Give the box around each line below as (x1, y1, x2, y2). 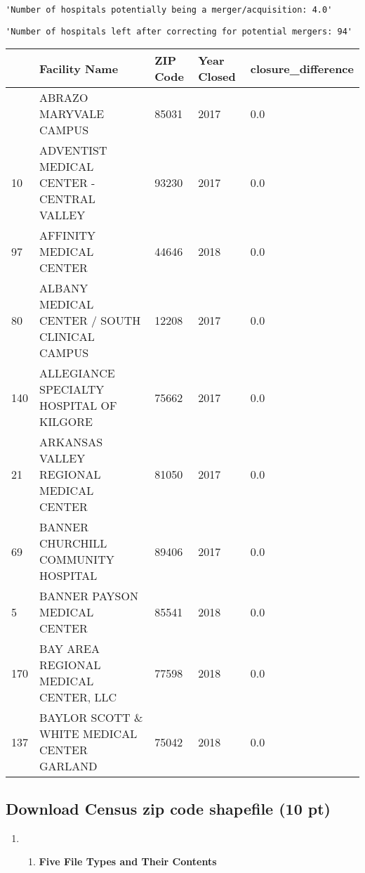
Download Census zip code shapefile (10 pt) (6, 797, 331, 819)
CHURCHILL (39, 535, 107, 552)
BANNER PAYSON (39, 588, 138, 604)
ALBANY (39, 280, 88, 297)
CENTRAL (39, 190, 95, 207)
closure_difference (250, 60, 354, 77)
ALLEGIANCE (39, 365, 115, 382)
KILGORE (39, 413, 93, 430)
